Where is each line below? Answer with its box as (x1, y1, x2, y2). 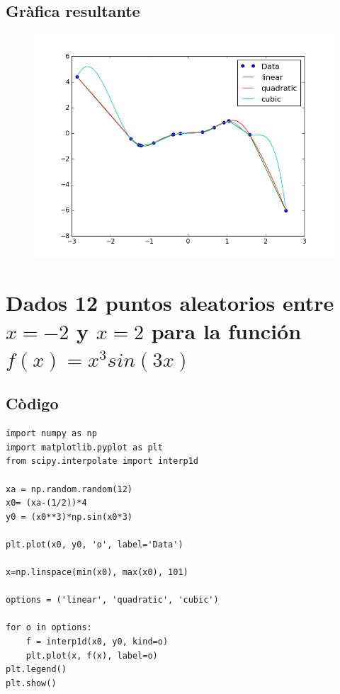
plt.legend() (6, 664, 67, 675)
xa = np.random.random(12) (6, 484, 132, 494)
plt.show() (6, 678, 57, 688)
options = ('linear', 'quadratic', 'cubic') (6, 595, 219, 605)
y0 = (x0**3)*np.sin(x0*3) (6, 511, 132, 522)
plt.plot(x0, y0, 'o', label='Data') (6, 539, 183, 550)
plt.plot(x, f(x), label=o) (25, 650, 158, 661)
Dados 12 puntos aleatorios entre (6, 288, 334, 317)
